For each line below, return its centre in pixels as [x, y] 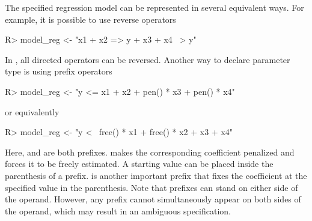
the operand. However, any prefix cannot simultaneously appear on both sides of [153, 199]
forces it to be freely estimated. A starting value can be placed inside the [139, 164]
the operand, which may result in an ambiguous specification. [118, 210]
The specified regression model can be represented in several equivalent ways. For [154, 7]
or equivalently [32, 111]
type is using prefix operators [59, 71]
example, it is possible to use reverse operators [90, 19]
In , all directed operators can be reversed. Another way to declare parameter [148, 59]
